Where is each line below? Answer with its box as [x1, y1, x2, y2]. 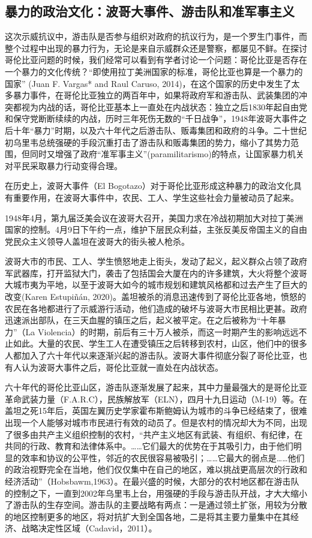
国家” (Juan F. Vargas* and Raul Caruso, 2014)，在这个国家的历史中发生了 [5, 77, 292, 89]
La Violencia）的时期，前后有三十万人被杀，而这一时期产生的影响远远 [25, 325, 299, 338]
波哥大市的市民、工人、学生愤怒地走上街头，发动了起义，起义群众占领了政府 [5, 255, 307, 268]
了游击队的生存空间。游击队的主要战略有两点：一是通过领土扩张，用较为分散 [5, 498, 307, 511]
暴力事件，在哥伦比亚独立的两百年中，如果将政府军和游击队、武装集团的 [13, 89, 299, 101]
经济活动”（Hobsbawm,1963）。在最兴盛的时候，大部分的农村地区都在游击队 [5, 474, 299, 487]
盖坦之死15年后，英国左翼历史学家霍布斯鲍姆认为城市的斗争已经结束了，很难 [5, 404, 307, 417]
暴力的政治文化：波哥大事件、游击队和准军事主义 [5, 2, 295, 20]
